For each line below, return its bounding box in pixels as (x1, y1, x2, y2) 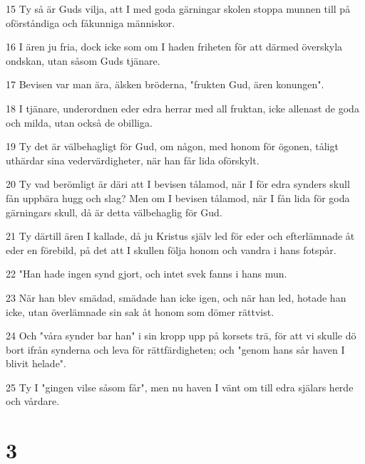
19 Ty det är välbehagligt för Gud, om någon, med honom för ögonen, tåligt (6, 139, 339, 154)
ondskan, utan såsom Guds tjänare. (6, 53, 160, 68)
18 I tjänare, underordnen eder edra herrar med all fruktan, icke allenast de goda (6, 100, 359, 115)
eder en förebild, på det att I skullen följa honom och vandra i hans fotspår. (6, 242, 336, 257)
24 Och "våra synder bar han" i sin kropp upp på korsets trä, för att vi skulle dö (6, 328, 356, 343)
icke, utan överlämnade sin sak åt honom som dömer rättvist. (6, 304, 274, 319)
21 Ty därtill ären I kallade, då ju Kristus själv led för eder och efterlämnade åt (6, 228, 355, 243)
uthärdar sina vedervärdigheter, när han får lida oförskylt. (6, 152, 259, 167)
